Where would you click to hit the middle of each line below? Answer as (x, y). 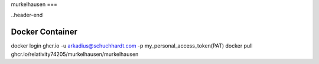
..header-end (27, 15)
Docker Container (44, 32)
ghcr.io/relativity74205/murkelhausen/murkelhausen (75, 54)
